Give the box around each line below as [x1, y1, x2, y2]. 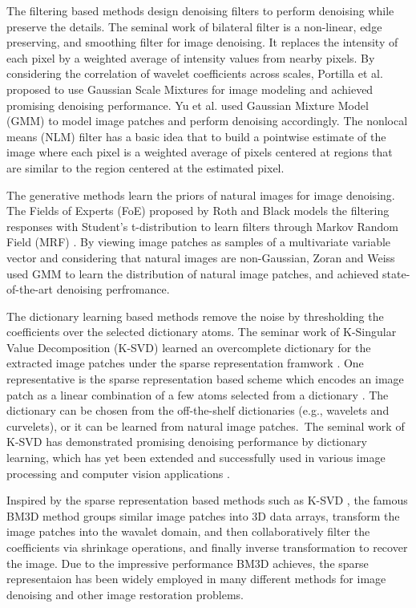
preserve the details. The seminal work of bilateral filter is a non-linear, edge [6, 18, 382, 34]
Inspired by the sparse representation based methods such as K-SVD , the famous [6, 492, 408, 509]
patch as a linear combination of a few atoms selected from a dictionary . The [6, 386, 389, 403]
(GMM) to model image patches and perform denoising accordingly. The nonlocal [6, 112, 408, 129]
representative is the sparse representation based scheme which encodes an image [6, 371, 404, 387]
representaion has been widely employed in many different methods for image [6, 570, 386, 587]
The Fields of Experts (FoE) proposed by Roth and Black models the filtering [6, 202, 390, 219]
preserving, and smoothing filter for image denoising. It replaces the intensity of [6, 34, 398, 51]
